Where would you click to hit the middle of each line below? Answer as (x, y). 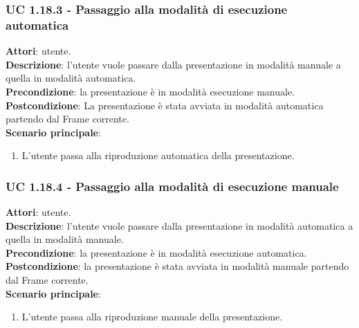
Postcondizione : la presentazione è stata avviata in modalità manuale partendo (177, 266)
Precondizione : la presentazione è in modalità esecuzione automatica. (156, 252)
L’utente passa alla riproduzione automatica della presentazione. (158, 155)
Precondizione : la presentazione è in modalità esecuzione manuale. (150, 91)
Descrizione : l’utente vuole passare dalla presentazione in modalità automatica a (179, 225)
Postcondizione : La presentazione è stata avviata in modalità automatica (165, 105)
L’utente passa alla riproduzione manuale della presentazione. (152, 317)
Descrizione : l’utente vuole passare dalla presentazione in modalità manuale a (173, 64)
